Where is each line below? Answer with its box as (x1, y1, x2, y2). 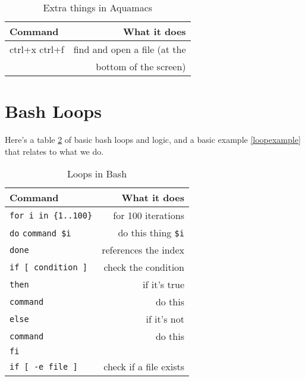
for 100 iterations (113, 208, 184, 223)
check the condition (103, 260, 184, 274)
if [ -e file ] (10, 361, 78, 371)
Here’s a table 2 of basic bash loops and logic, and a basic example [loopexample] (5, 133, 301, 146)
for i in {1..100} (10, 210, 93, 220)
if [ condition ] (10, 262, 87, 272)
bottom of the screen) (96, 60, 186, 73)
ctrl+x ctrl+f (10, 42, 64, 56)
